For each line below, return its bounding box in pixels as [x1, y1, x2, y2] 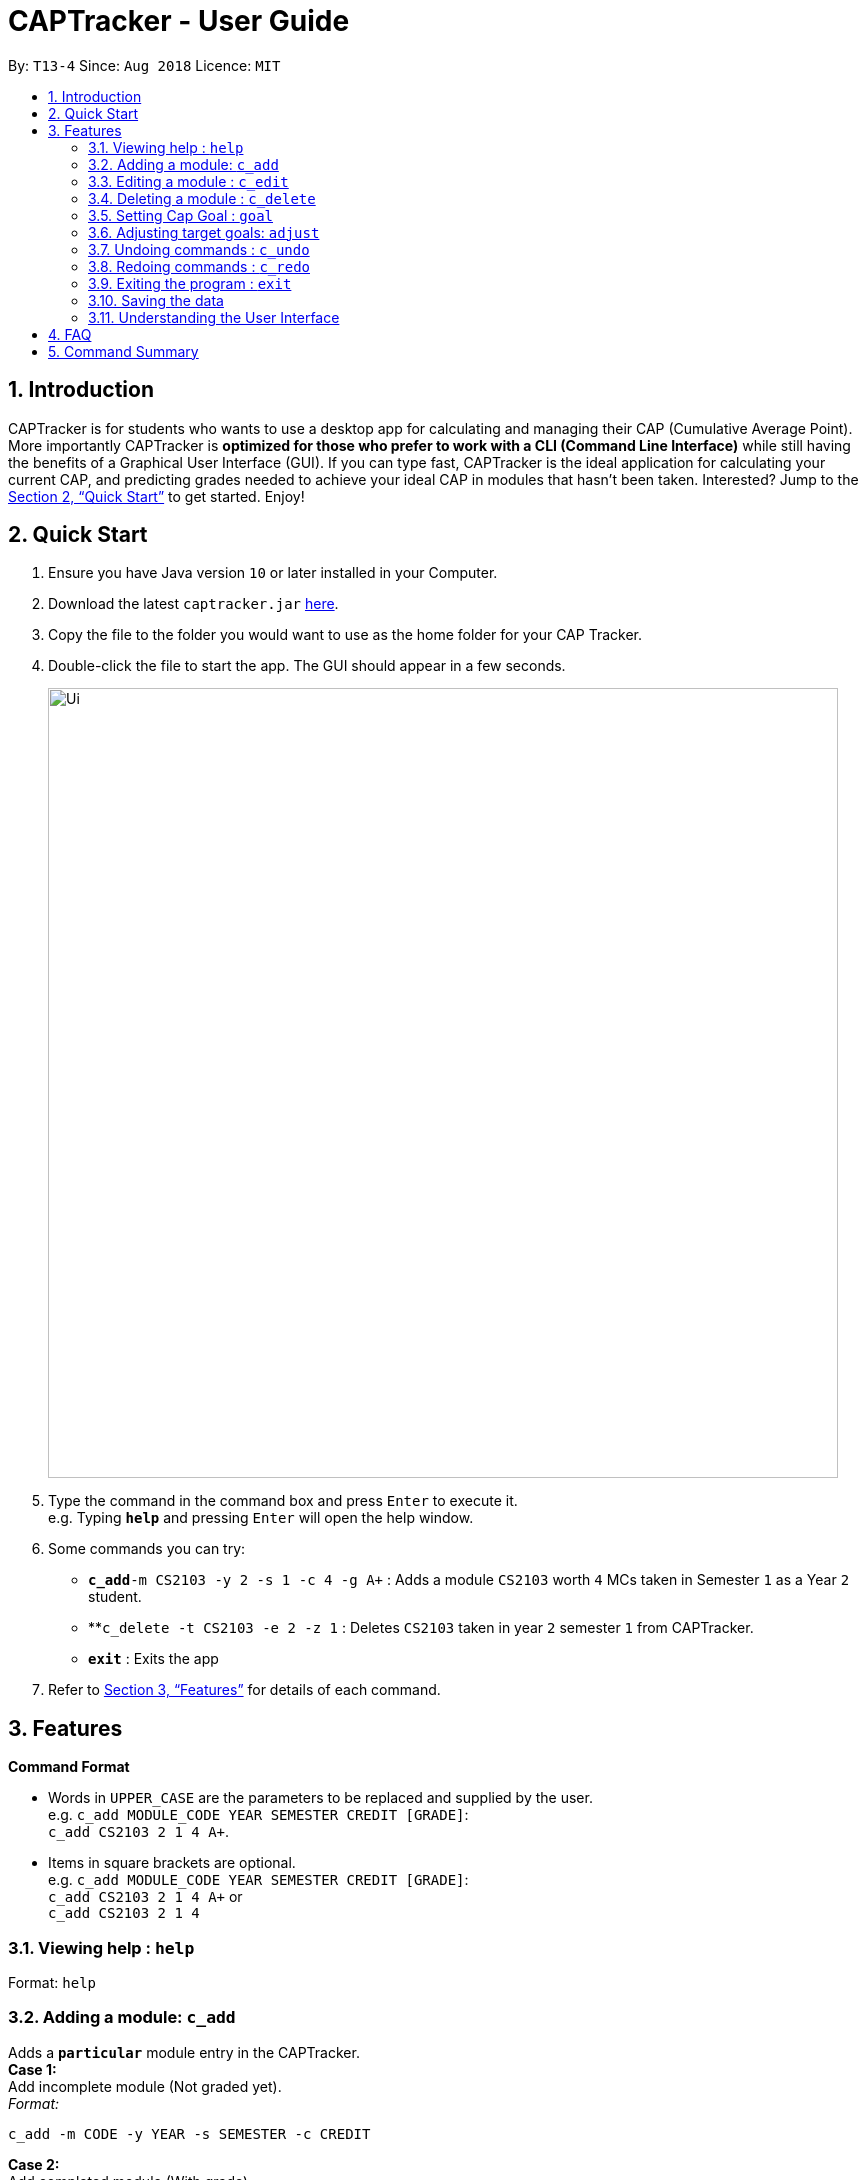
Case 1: [8, 2060, 57, 2078]
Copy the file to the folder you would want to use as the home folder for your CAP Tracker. [48, 626, 642, 644]
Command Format [8, 1758, 130, 1776]
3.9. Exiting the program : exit [88, 274, 292, 292]
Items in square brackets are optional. [48, 1854, 296, 1872]
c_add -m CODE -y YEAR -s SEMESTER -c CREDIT [8, 2125, 371, 2142]
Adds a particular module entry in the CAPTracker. [8, 2043, 360, 2061]
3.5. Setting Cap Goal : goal [88, 206, 274, 224]
